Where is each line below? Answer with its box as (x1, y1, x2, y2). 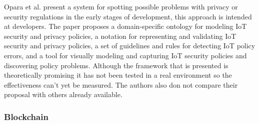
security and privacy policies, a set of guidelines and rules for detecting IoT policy (4, 40, 255, 51)
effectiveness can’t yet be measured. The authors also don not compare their (4, 79, 238, 90)
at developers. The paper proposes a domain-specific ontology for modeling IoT (4, 21, 247, 31)
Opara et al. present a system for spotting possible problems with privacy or (4, 1, 238, 11)
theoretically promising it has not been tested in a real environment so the (4, 70, 232, 80)
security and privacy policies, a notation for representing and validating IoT (4, 30, 236, 41)
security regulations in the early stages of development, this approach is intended (4, 11, 252, 21)
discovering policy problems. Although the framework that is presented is (4, 60, 228, 70)
